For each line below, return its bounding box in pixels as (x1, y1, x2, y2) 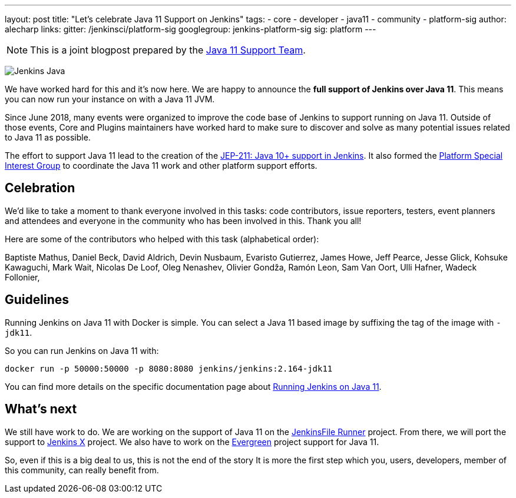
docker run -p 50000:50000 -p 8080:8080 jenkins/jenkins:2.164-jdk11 (5, 363, 333, 373)
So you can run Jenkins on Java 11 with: (5, 345, 159, 356)
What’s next (5, 402, 77, 417)
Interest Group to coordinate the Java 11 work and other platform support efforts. (5, 161, 317, 171)
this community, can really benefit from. (5, 464, 159, 475)
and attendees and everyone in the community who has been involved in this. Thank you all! (5, 215, 362, 226)
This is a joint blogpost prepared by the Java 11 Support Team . (30, 44, 306, 56)
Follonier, (5, 272, 40, 282)
